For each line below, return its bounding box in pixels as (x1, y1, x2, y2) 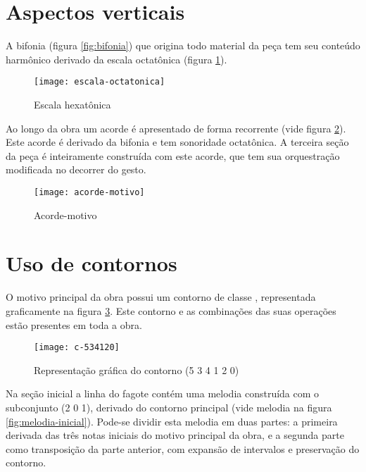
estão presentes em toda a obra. (6, 317, 142, 332)
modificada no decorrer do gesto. (6, 162, 146, 177)
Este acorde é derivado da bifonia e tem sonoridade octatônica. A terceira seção (6, 135, 349, 149)
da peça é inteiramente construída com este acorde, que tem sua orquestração (6, 148, 340, 163)
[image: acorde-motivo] (34, 187, 145, 197)
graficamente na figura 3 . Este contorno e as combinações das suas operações (6, 303, 336, 318)
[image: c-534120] (34, 342, 120, 353)
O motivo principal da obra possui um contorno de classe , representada (6, 290, 316, 304)
